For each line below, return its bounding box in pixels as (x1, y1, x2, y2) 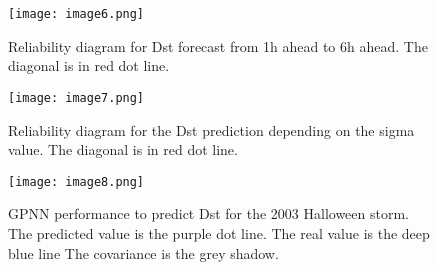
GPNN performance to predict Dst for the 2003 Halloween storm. (8, 203, 409, 224)
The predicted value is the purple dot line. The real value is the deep (8, 222, 430, 243)
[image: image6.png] (8, 7, 145, 21)
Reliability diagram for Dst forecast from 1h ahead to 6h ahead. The (8, 35, 428, 56)
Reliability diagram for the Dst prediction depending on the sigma (8, 119, 415, 140)
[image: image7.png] (8, 90, 145, 105)
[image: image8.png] (8, 174, 145, 189)
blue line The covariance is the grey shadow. (8, 242, 279, 263)
